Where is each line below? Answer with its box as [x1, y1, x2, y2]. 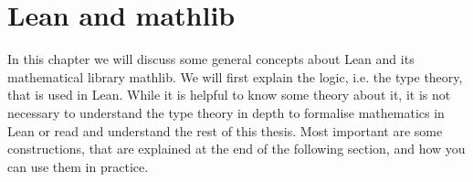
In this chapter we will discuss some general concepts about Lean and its [7, 49, 415, 69]
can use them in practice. [7, 156, 149, 176]
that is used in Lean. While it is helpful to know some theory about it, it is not [7, 85, 451, 104]
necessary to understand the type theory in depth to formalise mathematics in [7, 102, 445, 122]
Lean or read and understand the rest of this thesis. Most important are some [7, 121, 443, 140]
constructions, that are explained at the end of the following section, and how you [7, 139, 466, 158]
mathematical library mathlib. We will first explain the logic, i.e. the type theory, [7, 67, 463, 86]
